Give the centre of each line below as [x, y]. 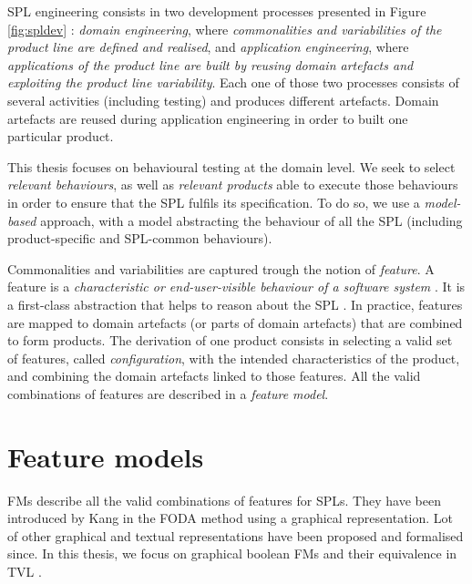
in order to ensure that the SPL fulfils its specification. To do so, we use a [214, 202]
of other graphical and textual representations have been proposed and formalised [236, 535]
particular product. [61, 136]
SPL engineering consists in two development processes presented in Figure [217, 11]
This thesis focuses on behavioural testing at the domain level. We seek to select [231, 166]
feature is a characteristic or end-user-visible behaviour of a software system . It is [236, 287]
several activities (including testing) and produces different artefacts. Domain [223, 100]
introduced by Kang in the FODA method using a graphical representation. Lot [231, 518]
